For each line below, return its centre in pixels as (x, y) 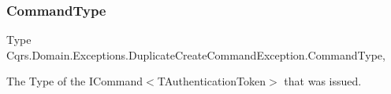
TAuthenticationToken (212, 81)
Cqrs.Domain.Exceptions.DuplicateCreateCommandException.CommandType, (196, 54)
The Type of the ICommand (75, 81)
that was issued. (323, 81)
